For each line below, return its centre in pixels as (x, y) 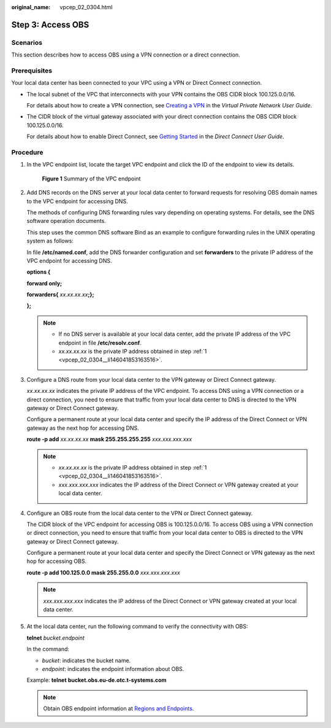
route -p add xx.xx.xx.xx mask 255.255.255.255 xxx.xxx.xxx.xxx (109, 440)
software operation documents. (67, 221)
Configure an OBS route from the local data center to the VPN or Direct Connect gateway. (140, 513)
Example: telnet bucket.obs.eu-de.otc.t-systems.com (97, 680)
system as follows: (50, 241)
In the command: (48, 649)
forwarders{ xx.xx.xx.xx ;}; (60, 295)
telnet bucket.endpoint (56, 638)
